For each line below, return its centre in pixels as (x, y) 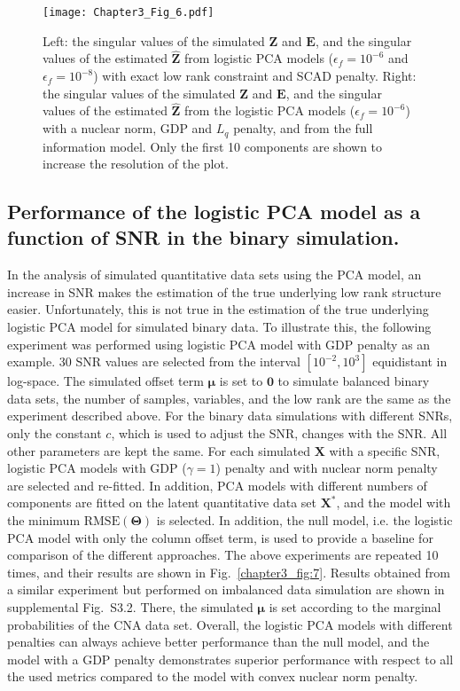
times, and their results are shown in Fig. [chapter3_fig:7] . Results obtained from (229, 572)
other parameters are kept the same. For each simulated (159, 450)
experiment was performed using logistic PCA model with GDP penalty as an (219, 344)
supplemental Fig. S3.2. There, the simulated (130, 606)
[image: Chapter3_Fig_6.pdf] (129, 12)
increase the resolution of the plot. (136, 164)
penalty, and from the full (303, 128)
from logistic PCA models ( (259, 58)
